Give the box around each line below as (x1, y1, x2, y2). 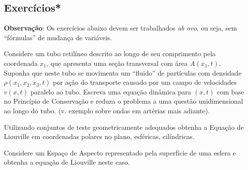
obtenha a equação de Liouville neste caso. (4, 157, 130, 167)
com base (217, 86, 244, 96)
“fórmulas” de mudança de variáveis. (4, 32, 112, 42)
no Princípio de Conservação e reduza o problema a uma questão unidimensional (4, 96, 243, 106)
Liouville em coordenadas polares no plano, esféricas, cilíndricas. (4, 131, 195, 141)
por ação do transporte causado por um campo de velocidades (53, 77, 237, 87)
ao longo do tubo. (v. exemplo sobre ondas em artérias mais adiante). (4, 105, 210, 115)
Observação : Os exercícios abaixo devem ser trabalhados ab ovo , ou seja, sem (4, 23, 237, 33)
